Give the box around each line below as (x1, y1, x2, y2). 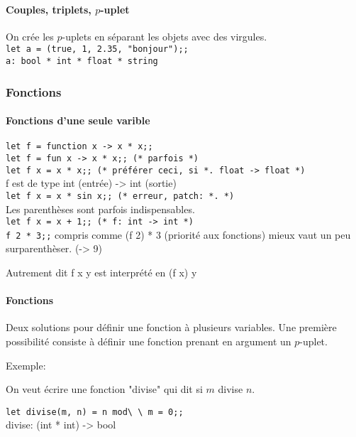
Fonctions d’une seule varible (6, 113, 150, 128)
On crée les (6, 28, 54, 43)
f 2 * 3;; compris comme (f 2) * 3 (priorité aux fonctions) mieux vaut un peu (6, 227, 351, 242)
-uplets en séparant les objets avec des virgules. (62, 28, 267, 43)
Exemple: (6, 357, 46, 372)
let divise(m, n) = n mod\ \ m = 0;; (6, 406, 184, 417)
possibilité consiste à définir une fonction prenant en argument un (6, 334, 291, 349)
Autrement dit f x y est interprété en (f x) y (6, 265, 197, 280)
